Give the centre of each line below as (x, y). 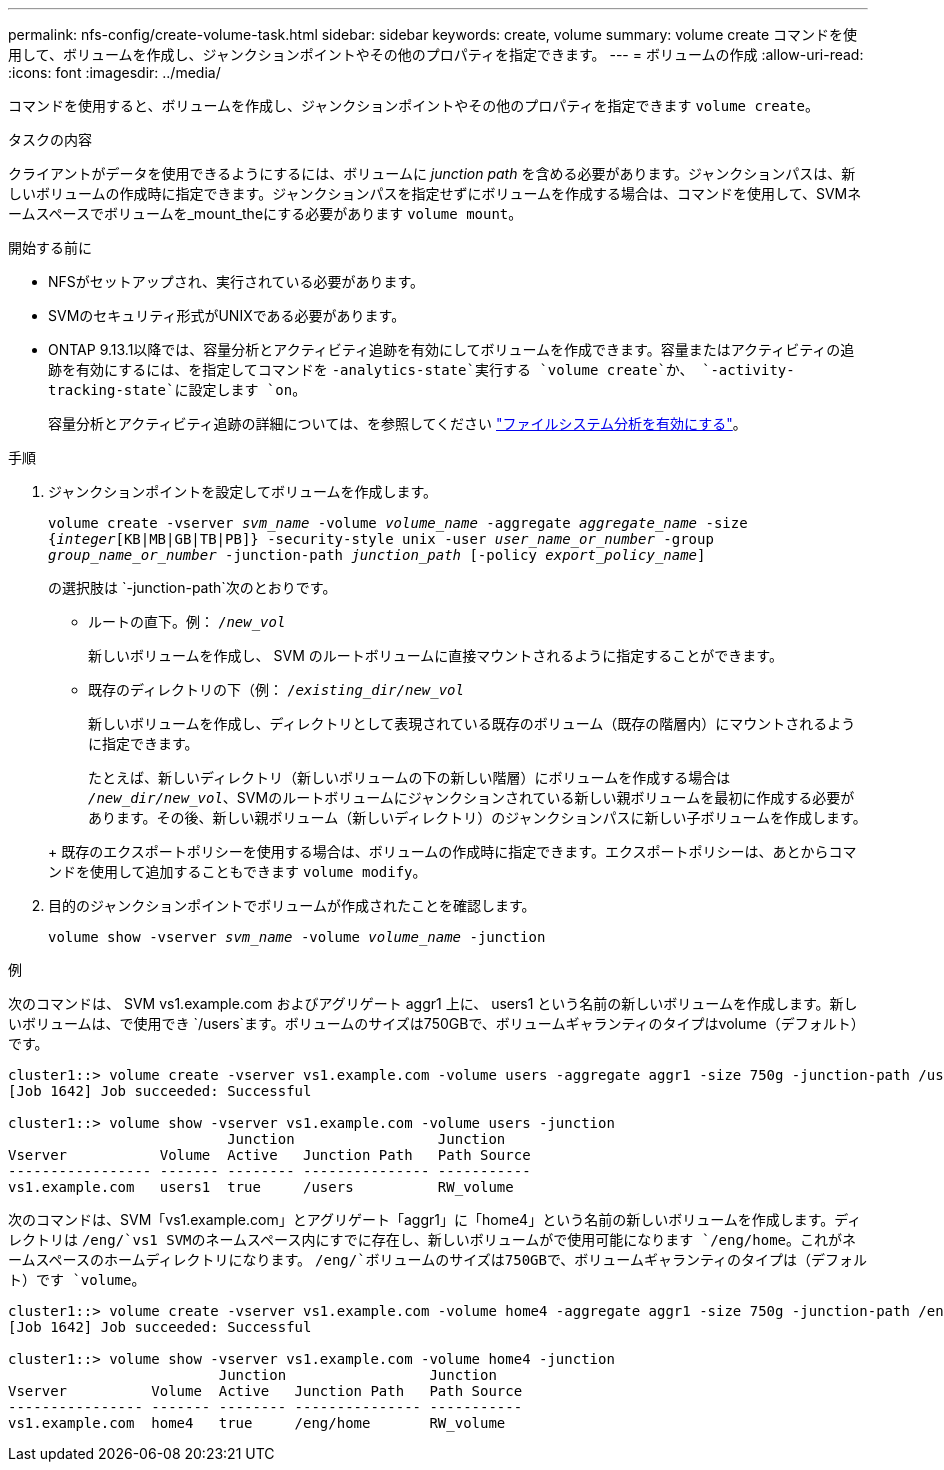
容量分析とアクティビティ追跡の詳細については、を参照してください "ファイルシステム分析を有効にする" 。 (397, 423)
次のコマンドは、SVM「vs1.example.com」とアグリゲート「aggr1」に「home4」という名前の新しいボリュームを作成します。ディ (435, 1219)
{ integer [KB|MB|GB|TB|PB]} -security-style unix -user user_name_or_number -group (381, 539)
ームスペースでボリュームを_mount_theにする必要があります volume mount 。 (265, 213)
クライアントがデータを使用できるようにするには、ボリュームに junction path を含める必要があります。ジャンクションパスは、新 (432, 173)
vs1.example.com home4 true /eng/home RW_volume (257, 1423)
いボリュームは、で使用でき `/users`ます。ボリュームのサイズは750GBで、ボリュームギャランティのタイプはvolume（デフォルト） (436, 1023)
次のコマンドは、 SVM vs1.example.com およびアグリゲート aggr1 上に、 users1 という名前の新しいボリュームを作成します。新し (433, 1003)
